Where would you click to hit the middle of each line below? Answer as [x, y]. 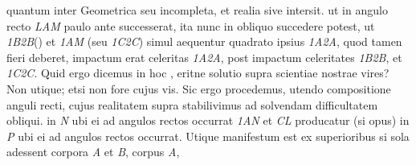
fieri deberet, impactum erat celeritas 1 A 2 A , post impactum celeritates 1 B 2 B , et [204, 57]
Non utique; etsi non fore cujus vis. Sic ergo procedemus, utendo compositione [199, 88]
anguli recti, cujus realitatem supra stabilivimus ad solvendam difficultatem [192, 104]
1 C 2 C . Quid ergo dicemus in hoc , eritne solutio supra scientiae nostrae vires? [198, 73]
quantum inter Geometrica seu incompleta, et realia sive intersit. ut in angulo [197, 10]
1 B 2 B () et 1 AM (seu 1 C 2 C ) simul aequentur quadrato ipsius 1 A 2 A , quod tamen [204, 41]
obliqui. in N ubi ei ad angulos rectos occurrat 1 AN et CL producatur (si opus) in [208, 120]
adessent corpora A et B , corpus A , [93, 152]
